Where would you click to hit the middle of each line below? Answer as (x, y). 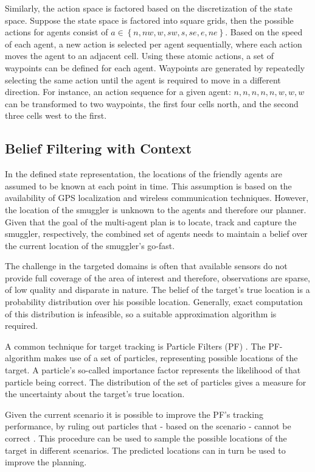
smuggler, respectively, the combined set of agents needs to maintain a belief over (156, 234)
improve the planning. (46, 462)
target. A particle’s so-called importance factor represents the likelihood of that (153, 370)
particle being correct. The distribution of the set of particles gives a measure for (156, 382)
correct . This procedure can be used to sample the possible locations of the (146, 438)
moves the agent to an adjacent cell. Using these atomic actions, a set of (140, 56)
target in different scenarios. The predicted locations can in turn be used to (145, 450)
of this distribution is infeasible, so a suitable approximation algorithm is (141, 313)
